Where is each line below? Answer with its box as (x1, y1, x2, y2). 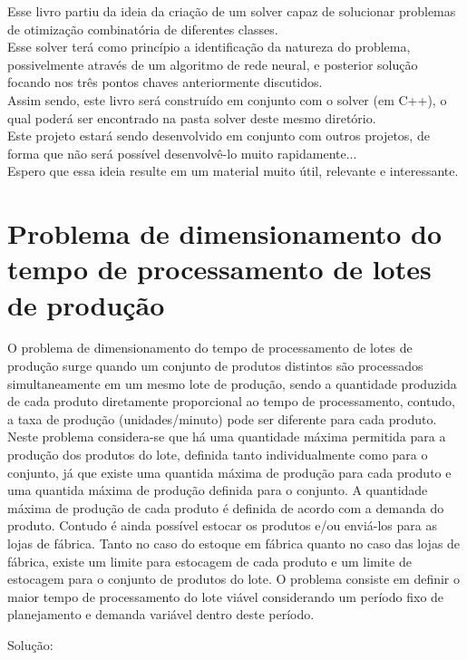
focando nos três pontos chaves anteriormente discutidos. (7, 73, 323, 92)
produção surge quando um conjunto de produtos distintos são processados (7, 356, 423, 375)
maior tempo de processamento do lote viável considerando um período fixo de (7, 587, 444, 606)
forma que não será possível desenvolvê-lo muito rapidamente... (7, 143, 357, 162)
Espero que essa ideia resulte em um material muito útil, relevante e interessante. (7, 161, 459, 180)
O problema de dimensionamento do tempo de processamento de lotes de (7, 338, 413, 357)
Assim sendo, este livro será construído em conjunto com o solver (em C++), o (7, 90, 447, 109)
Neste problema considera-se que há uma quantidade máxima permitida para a (7, 427, 446, 446)
